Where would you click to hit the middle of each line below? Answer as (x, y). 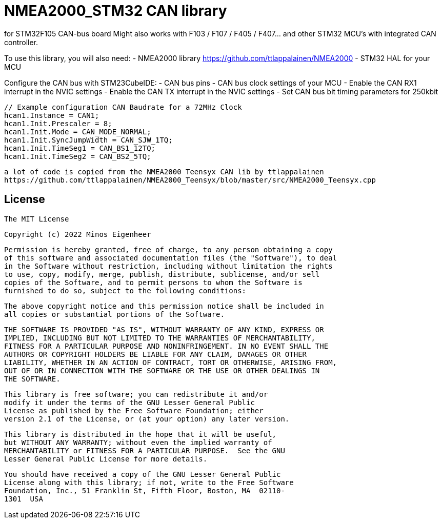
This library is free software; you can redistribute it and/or (136, 394)
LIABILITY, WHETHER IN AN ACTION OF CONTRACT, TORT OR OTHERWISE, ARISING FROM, (171, 362)
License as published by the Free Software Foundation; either (134, 410)
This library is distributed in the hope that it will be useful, (140, 434)
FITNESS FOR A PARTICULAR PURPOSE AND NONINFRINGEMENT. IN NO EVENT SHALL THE (166, 346)
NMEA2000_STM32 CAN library (116, 11)
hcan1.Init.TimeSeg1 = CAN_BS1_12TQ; (80, 148)
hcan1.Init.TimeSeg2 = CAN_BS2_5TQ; (78, 156)
